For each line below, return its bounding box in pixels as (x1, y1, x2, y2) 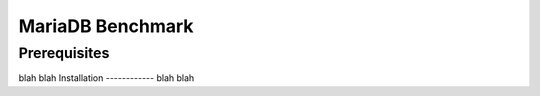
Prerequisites (18, 44, 110, 62)
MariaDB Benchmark (18, 15, 194, 37)
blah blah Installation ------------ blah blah (18, 72, 195, 84)
